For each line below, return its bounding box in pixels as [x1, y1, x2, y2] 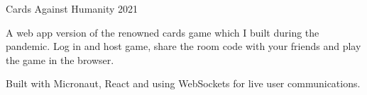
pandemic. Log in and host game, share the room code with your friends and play [6, 39, 361, 53]
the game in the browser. [6, 52, 114, 67]
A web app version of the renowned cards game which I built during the [6, 25, 319, 39]
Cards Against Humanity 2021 [6, 1, 138, 15]
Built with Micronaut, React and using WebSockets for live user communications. [6, 76, 361, 91]
